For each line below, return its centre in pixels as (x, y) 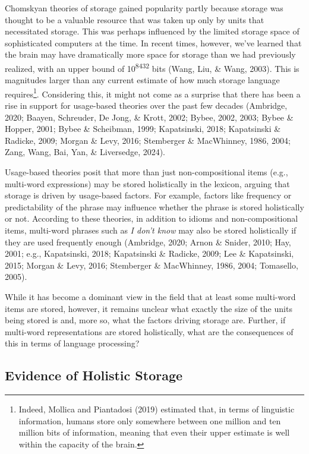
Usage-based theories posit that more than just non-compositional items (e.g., (146, 172)
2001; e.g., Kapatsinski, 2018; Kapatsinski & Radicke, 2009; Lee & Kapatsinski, (149, 253)
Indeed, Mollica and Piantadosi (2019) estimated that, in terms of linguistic (157, 409)
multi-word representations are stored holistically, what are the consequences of (149, 331)
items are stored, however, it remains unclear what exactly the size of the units (149, 308)
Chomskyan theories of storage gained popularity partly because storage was (144, 8)
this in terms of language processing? (72, 343)
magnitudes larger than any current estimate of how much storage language (142, 80)
